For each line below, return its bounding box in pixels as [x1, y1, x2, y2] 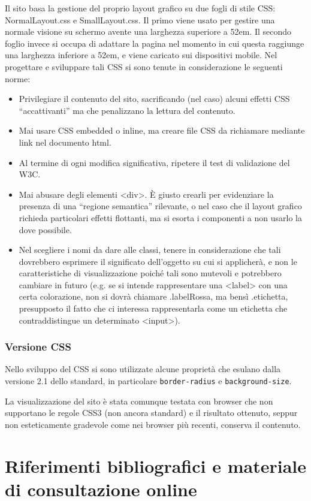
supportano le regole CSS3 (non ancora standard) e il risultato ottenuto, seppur [5, 406, 298, 419]
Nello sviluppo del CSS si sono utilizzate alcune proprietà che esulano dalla [5, 363, 281, 375]
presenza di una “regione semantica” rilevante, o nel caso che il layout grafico [19, 200, 302, 212]
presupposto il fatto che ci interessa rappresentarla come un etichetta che [19, 302, 288, 315]
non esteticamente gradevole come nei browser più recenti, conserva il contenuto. [5, 418, 301, 430]
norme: [5, 72, 31, 84]
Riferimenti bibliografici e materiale [5, 453, 306, 478]
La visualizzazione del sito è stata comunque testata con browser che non [5, 394, 273, 407]
